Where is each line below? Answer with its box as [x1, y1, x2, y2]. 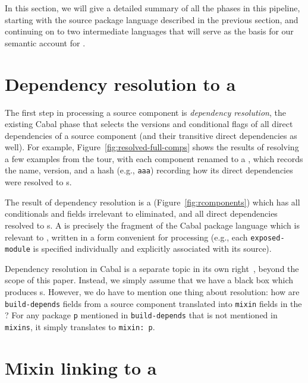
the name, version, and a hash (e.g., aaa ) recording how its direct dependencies [5, 164, 293, 176]
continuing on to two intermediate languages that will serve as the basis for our [5, 25, 294, 37]
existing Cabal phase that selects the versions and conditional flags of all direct [5, 118, 293, 130]
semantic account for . [5, 36, 86, 49]
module [5, 245, 30, 254]
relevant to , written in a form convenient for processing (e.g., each [5, 230, 248, 243]
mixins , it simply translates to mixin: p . [5, 320, 155, 333]
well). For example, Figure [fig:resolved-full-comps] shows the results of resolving [5, 141, 299, 153]
